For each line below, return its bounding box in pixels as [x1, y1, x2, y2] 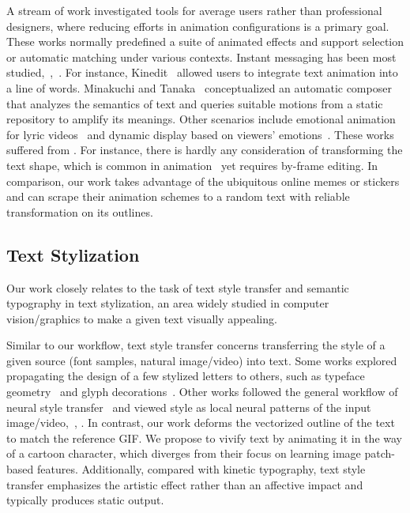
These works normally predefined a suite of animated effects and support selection [6, 33, 404, 50]
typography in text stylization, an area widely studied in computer [6, 295, 329, 311]
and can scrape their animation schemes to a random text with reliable [6, 188, 350, 205]
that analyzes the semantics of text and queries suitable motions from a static [6, 95, 383, 111]
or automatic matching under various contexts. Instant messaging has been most [6, 48, 397, 65]
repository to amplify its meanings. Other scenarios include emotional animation [6, 111, 396, 127]
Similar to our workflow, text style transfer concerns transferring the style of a [6, 337, 386, 353]
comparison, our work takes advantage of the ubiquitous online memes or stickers [6, 172, 400, 189]
